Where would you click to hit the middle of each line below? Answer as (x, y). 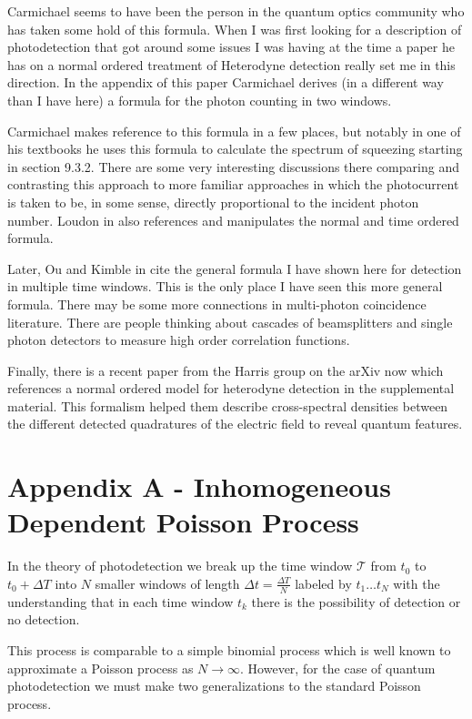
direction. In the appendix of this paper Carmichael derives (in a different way (226, 82)
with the (417, 583)
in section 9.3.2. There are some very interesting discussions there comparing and (233, 166)
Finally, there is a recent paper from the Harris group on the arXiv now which (226, 370)
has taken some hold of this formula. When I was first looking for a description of (235, 29)
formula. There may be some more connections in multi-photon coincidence (217, 304)
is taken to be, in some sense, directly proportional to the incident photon (213, 202)
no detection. (44, 619)
